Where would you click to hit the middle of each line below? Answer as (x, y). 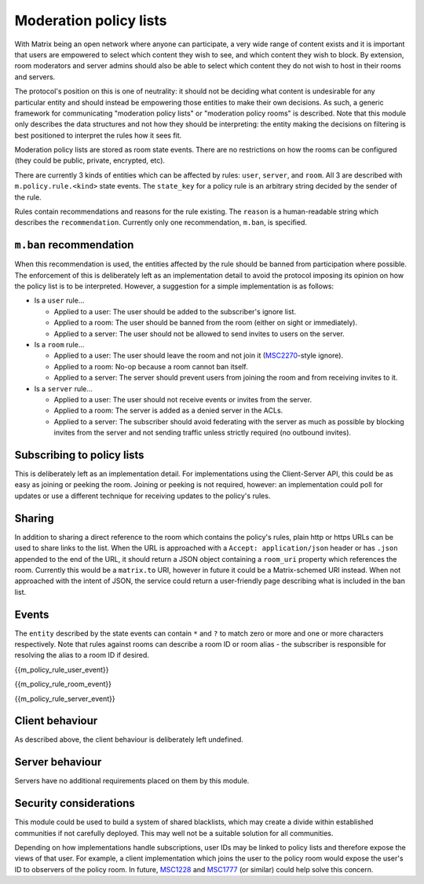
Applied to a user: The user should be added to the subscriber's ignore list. (175, 311)
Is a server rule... (64, 388)
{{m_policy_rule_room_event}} (63, 684)
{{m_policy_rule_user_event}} (62, 669)
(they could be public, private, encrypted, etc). (90, 160)
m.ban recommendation (74, 245)
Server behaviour (58, 762)
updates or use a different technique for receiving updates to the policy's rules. (143, 496)
